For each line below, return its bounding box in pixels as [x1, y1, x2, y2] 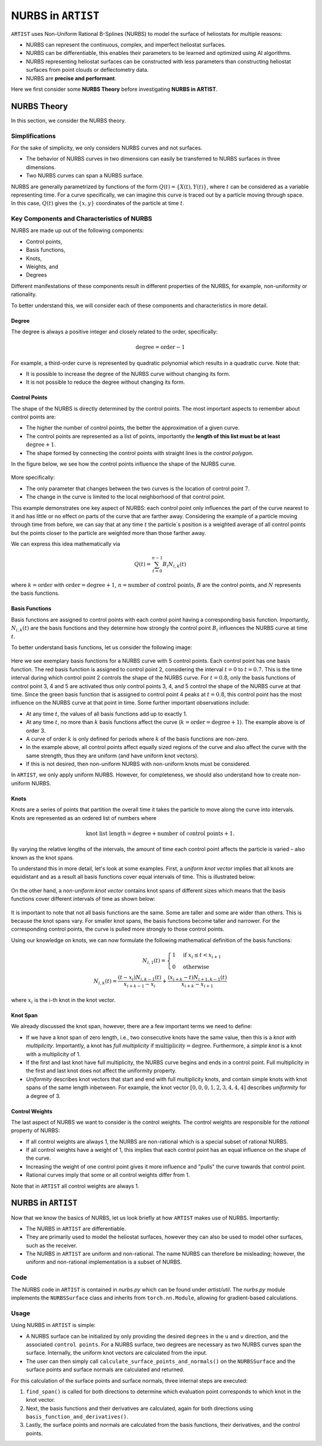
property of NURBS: [11, 1127, 60, 1134]
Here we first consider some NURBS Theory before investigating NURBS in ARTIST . [11, 85, 218, 93]
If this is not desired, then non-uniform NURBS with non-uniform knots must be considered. [26, 760, 251, 768]
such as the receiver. [26, 1242, 78, 1249]
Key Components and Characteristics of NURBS [11, 215, 153, 223]
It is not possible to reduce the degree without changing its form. [26, 378, 185, 386]
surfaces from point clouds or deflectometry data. [26, 66, 149, 74]
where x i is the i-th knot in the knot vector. [11, 996, 116, 1005]
